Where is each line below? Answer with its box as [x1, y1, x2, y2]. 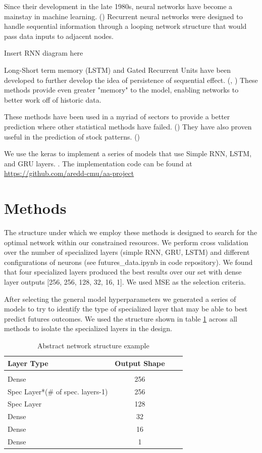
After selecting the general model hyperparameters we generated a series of [4, 293, 236, 304]
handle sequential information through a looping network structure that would [4, 21, 247, 31]
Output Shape [115, 357, 165, 368]
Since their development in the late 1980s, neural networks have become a [4, 1, 233, 11]
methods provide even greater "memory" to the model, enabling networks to [4, 84, 239, 95]
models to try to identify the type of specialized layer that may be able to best [4, 303, 248, 314]
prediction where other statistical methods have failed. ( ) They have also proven [4, 121, 252, 131]
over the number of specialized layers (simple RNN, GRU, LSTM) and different [4, 247, 250, 257]
